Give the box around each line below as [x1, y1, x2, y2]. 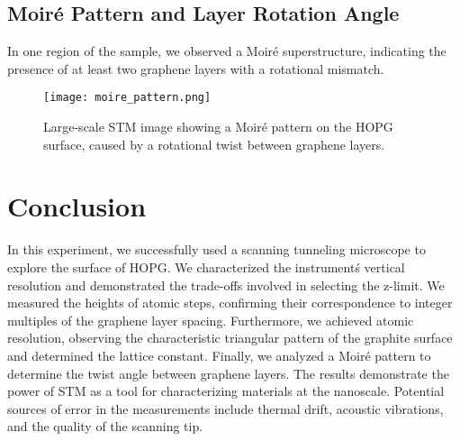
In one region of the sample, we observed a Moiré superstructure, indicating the [7, 41, 446, 60]
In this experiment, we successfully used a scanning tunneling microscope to [7, 240, 426, 259]
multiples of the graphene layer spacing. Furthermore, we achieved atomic [7, 310, 414, 329]
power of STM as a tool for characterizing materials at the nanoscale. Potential [7, 381, 445, 400]
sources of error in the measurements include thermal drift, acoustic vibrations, [7, 399, 444, 418]
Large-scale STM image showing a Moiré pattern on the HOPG [43, 117, 393, 136]
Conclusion [7, 188, 147, 225]
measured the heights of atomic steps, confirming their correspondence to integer [7, 293, 453, 312]
